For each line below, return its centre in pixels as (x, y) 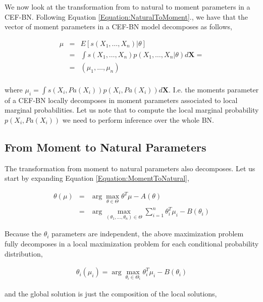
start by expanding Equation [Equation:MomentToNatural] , (97, 178)
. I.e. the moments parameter (214, 89)
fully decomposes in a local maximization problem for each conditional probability (132, 243)
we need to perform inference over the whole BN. (138, 119)
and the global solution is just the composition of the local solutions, (111, 294)
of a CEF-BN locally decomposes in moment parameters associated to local (121, 100)
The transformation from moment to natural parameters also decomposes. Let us (130, 168)
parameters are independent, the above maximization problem (148, 234)
